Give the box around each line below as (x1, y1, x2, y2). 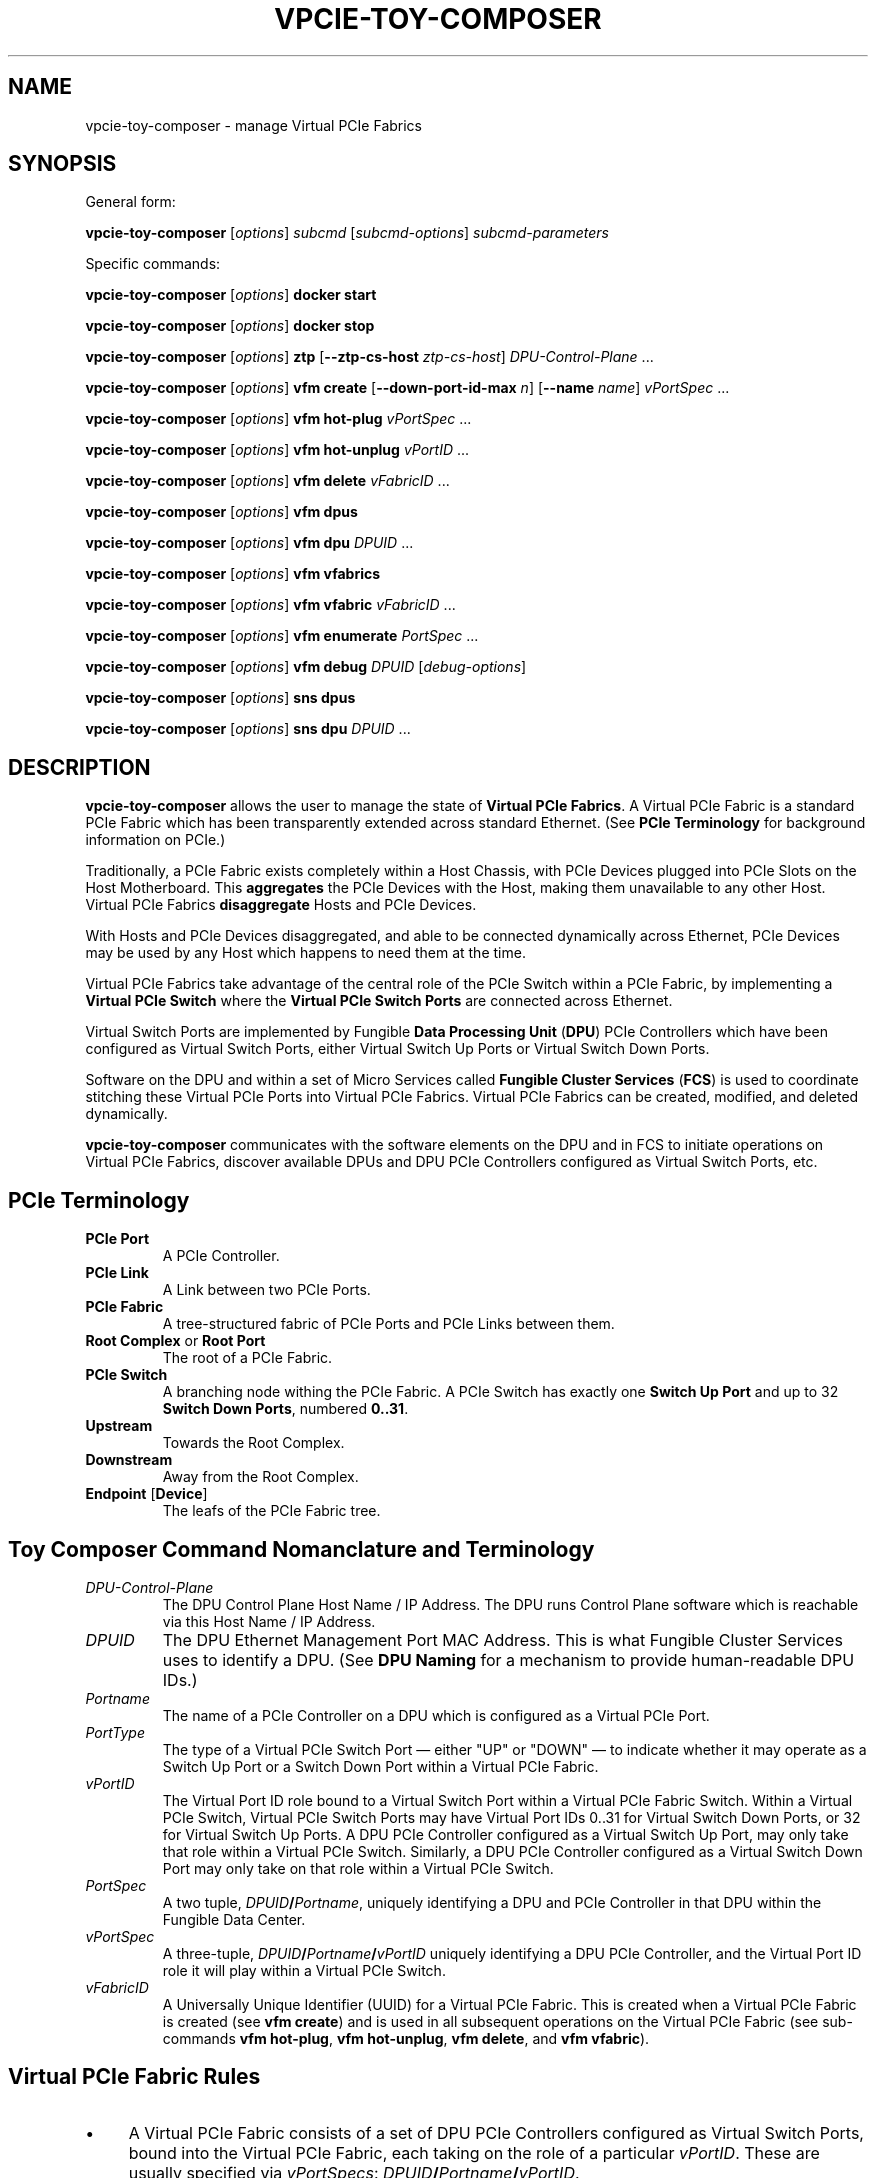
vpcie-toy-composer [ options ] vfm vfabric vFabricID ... (85, 596, 456, 614)
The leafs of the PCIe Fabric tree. (162, 1502, 381, 1520)
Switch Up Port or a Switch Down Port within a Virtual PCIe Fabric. (162, 1757, 599, 1775)
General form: (85, 193, 176, 211)
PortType (85, 1723, 145, 1741)
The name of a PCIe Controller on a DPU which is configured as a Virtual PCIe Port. (162, 1706, 710, 1724)
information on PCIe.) (85, 831, 226, 849)
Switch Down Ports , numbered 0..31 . (162, 1400, 409, 1418)
